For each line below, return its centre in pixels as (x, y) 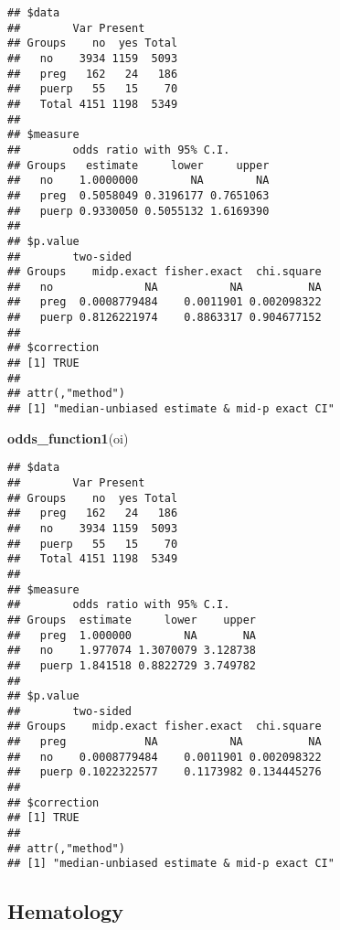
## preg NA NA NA (165, 742)
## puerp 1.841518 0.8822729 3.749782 (132, 665)
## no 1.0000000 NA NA (138, 181)
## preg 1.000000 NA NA (132, 635)
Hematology (65, 911)
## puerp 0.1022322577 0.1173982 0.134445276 (165, 772)
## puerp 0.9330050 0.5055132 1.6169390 (138, 211)
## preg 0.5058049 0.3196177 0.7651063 (138, 195)
